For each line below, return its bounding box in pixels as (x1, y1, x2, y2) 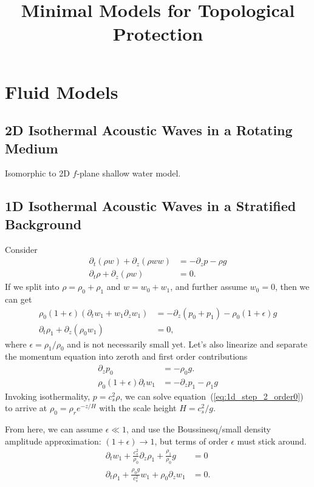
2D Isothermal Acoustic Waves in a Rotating (5, 121, 293, 139)
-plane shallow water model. (77, 167, 181, 180)
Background (5, 214, 82, 233)
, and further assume (170, 280, 247, 293)
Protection (112, 21, 203, 46)
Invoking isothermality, (5, 389, 90, 402)
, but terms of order (154, 434, 228, 447)
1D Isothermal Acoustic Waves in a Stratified (5, 196, 296, 215)
